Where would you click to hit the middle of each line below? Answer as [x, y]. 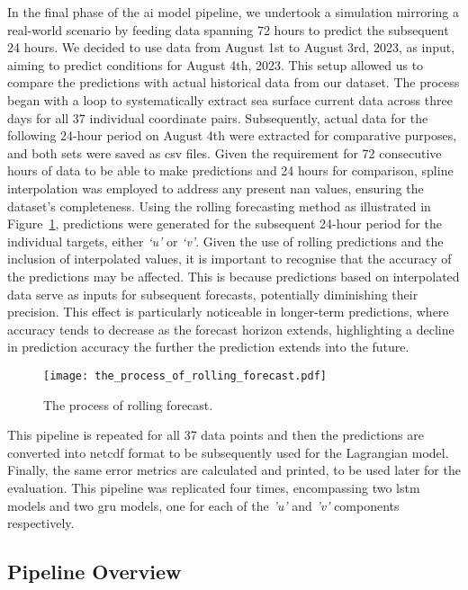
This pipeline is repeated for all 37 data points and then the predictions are [216, 435]
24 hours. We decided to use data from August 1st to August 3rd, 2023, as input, [231, 47]
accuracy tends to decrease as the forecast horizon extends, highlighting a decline [231, 329]
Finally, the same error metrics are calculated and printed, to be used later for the [234, 470]
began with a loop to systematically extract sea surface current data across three [230, 99]
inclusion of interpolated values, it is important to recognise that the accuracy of [229, 259]
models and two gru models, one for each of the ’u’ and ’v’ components [203, 505]
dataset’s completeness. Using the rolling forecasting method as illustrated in [219, 206]
